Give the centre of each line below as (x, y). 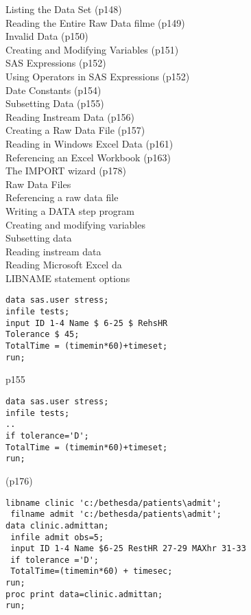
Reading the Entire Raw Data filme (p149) (95, 22)
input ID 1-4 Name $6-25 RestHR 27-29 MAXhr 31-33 (128, 549)
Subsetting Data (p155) (55, 103)
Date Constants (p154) (53, 90)
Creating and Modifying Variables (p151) (92, 49)
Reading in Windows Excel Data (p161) (89, 143)
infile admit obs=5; (57, 537)
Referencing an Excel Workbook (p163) (88, 157)
